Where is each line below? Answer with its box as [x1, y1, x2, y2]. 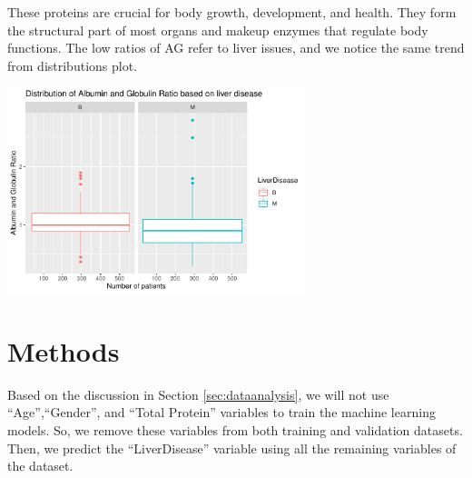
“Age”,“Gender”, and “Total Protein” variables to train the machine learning [7, 403, 436, 422]
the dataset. [7, 456, 74, 475]
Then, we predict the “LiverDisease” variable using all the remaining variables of [7, 438, 457, 457]
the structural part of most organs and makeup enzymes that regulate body [7, 20, 428, 39]
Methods [7, 332, 120, 369]
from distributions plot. [7, 55, 137, 75]
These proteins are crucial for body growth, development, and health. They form [7, 3, 457, 21]
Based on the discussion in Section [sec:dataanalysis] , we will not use [7, 384, 389, 403]
